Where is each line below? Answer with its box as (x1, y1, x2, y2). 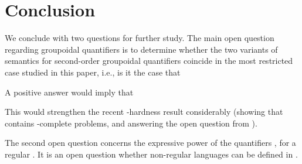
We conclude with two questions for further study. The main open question (5, 32, 274, 44)
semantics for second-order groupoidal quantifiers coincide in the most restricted (5, 54, 293, 67)
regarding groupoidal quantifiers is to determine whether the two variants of (5, 43, 278, 55)
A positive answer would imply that (5, 86, 134, 98)
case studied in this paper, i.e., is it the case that (5, 66, 181, 78)
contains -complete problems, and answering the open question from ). (5, 117, 257, 129)
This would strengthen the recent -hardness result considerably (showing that (5, 105, 283, 118)
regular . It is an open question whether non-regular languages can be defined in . (5, 148, 298, 160)
